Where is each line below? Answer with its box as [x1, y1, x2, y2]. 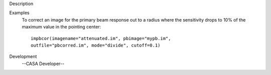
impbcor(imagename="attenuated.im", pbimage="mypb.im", [31, 35, 171, 41]
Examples [9, 10, 30, 16]
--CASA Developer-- [22, 60, 65, 66]
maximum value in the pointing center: [22, 24, 101, 30]
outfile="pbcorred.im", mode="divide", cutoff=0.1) [31, 42, 161, 48]
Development [9, 53, 37, 59]
